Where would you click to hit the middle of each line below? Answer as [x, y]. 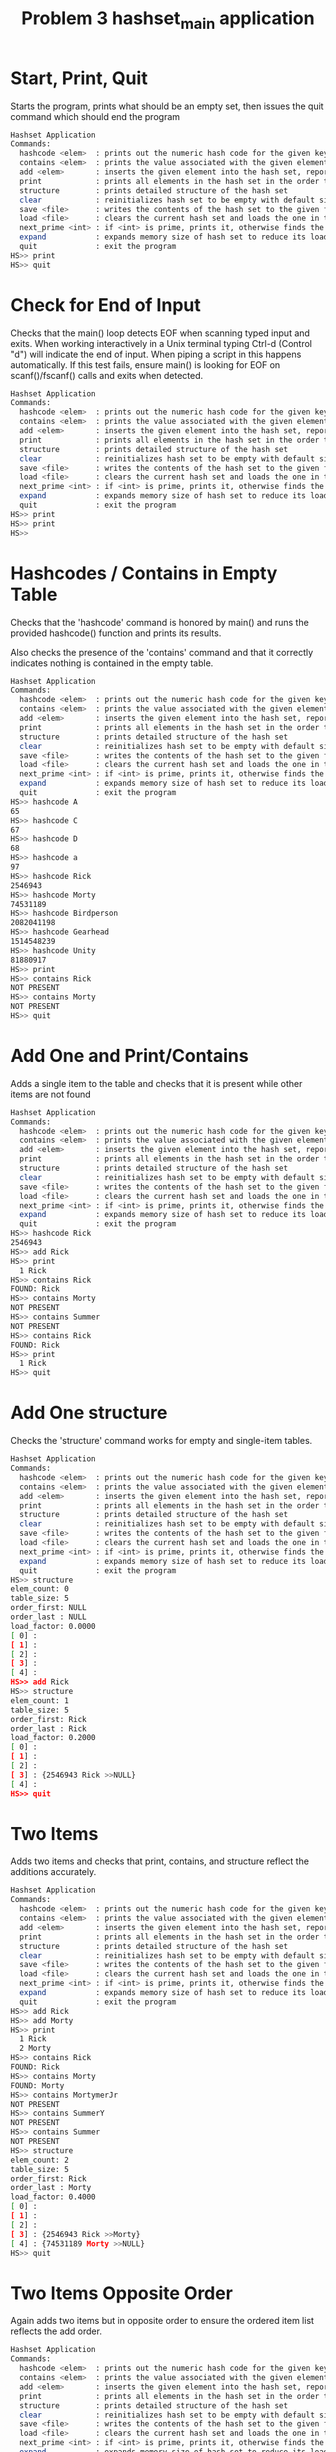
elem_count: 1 [40, 1700]
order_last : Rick [48, 1728]
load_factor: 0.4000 [53, 2197]
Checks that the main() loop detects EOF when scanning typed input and [160, 333]
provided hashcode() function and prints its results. [116, 633]
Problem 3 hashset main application [168, 20]
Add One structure [89, 1413]
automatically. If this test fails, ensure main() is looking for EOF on [145, 364]
